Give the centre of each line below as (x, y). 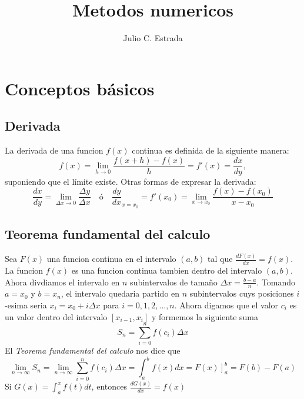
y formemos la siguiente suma (205, 316)
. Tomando (276, 282)
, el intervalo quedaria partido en (120, 293)
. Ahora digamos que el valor (226, 305)
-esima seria (26, 305)
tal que (220, 259)
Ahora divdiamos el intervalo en (62, 282)
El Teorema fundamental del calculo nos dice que (93, 350)
